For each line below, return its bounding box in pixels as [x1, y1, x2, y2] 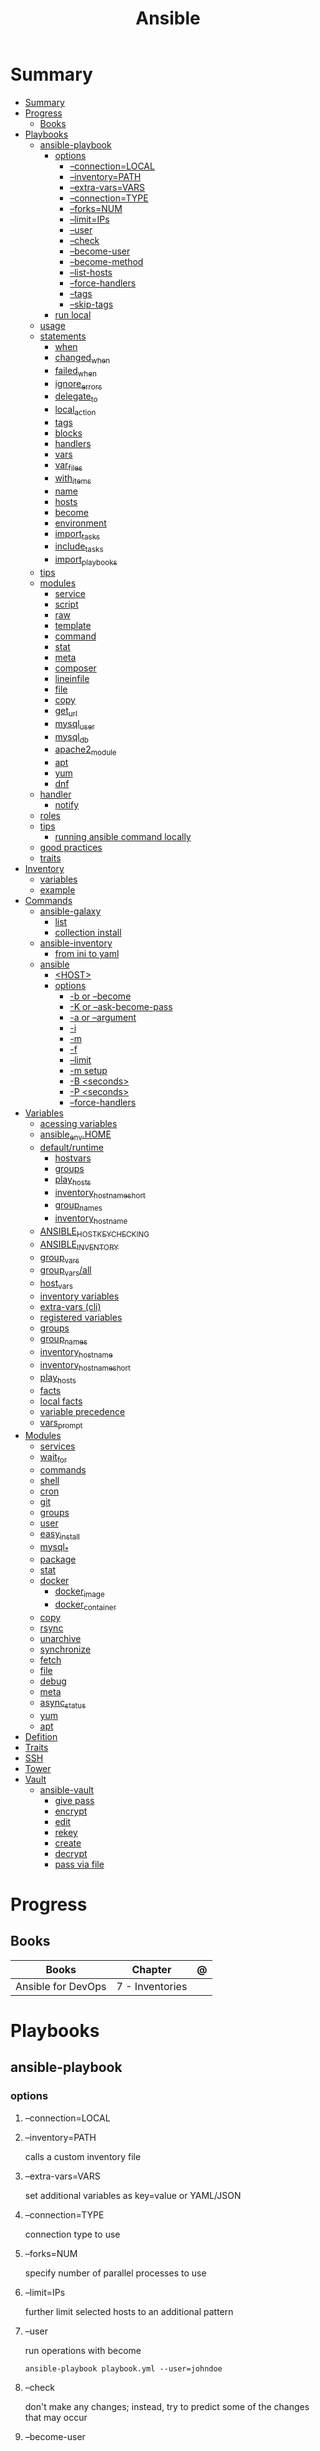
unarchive [39, 1633, 82, 1645]
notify [54, 799, 80, 811]
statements [39, 330, 87, 342]
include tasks [54, 540, 104, 555]
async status [39, 1697, 87, 1711]
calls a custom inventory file [24, 2150, 142, 2162]
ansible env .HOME [39, 1128, 112, 1142]
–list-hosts [69, 266, 113, 278]
